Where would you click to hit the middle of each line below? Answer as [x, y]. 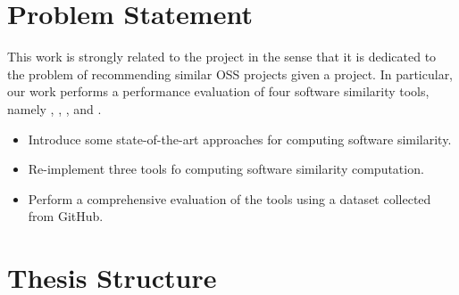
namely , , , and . [54, 108]
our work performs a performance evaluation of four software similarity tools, [218, 91]
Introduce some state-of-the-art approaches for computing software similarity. [240, 139]
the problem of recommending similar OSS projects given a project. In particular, [230, 74]
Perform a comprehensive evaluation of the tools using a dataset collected [229, 198]
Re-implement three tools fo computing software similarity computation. [226, 169]
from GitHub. [66, 216]
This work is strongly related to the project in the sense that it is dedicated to [222, 57]
